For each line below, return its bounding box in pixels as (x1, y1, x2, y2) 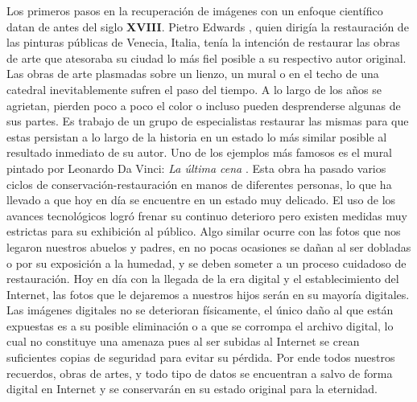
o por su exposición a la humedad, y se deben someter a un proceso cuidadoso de (6, 254, 407, 271)
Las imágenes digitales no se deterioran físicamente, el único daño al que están (6, 301, 394, 318)
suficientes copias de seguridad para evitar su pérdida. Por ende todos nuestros (6, 349, 395, 366)
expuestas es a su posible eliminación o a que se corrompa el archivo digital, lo (6, 317, 394, 334)
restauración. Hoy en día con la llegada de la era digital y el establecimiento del (6, 270, 399, 287)
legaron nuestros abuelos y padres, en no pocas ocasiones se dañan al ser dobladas (6, 238, 411, 255)
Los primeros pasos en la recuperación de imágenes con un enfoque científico (6, 2, 383, 18)
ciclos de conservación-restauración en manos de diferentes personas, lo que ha (6, 175, 392, 192)
